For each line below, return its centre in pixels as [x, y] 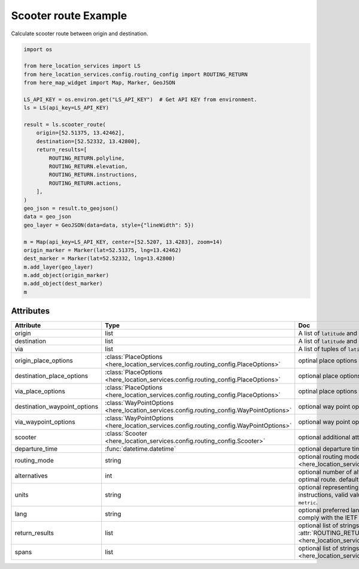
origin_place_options [44, 361]
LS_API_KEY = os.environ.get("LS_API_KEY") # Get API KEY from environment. [140, 99]
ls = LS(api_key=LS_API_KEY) [66, 108]
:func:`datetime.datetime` [141, 449]
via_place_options [40, 391]
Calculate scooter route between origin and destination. [80, 34]
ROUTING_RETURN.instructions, [93, 175]
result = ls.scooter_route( [65, 125]
